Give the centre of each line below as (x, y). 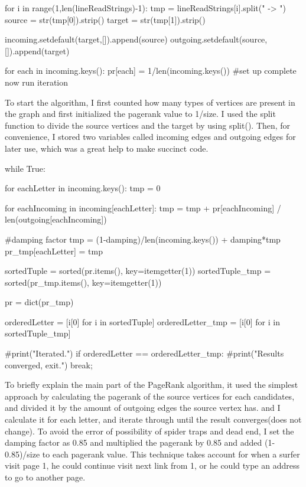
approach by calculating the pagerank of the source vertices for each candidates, (150, 396)
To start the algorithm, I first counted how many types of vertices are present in (150, 102)
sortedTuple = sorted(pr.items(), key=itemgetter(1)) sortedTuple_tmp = (138, 271)
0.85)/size (22, 454)
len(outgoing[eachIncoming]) (56, 219)
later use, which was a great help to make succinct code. (107, 148)
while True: (25, 168)
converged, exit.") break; (49, 365)
